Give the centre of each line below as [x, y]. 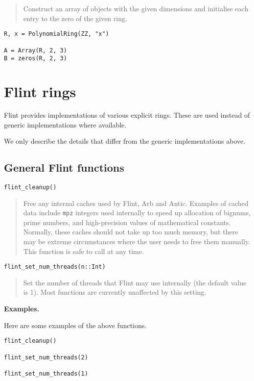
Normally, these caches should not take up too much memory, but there [131, 232]
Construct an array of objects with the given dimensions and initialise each [136, 8]
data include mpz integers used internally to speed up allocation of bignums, [137, 213]
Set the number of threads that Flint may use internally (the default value [135, 282]
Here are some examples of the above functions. [75, 325]
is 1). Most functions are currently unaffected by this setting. [115, 292]
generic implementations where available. [65, 124]
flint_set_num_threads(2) [46, 357]
